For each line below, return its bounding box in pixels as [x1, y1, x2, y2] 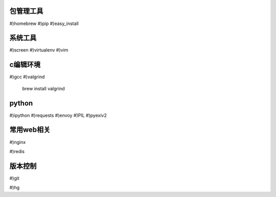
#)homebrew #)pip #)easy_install [9, 20, 79, 27]
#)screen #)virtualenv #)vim [9, 47, 68, 53]
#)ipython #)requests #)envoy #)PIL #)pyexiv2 [9, 112, 107, 118]
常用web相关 [9, 126, 51, 134]
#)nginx [9, 139, 26, 145]
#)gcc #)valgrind [9, 74, 45, 80]
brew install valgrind [22, 85, 65, 91]
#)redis [9, 148, 25, 154]
